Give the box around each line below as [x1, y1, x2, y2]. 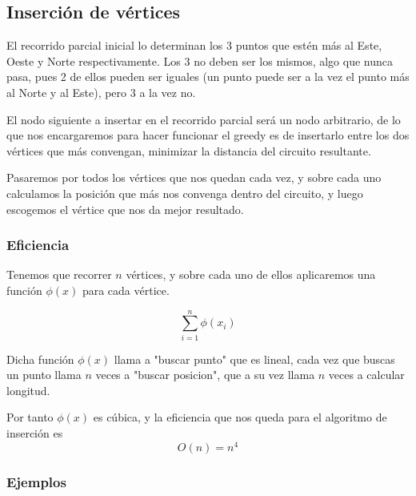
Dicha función [6, 350, 74, 367]
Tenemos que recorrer [6, 266, 112, 283]
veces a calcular [328, 366, 405, 383]
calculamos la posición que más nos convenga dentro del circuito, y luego [6, 184, 363, 201]
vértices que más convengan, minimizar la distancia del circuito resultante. [6, 142, 371, 159]
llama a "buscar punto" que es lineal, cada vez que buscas [114, 350, 395, 367]
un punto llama [6, 366, 82, 383]
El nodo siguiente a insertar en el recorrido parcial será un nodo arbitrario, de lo [6, 111, 401, 127]
